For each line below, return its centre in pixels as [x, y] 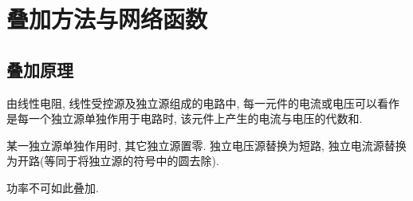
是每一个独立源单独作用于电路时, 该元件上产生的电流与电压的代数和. [185, 118]
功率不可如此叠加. [53, 187]
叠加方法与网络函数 [107, 19]
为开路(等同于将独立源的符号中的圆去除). [113, 161]
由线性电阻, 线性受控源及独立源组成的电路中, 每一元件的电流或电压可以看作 [203, 102]
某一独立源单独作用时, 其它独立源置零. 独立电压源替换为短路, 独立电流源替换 [206, 145]
